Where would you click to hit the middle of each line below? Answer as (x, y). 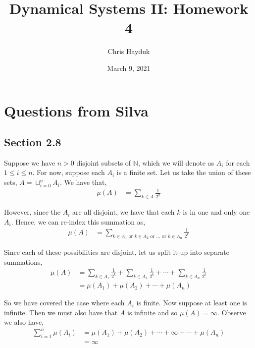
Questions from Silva (76, 110)
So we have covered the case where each (64, 303)
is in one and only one (216, 212)
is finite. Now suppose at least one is (192, 303)
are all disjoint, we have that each (124, 212)
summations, (23, 261)
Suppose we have (30, 162)
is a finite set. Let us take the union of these (184, 172)
